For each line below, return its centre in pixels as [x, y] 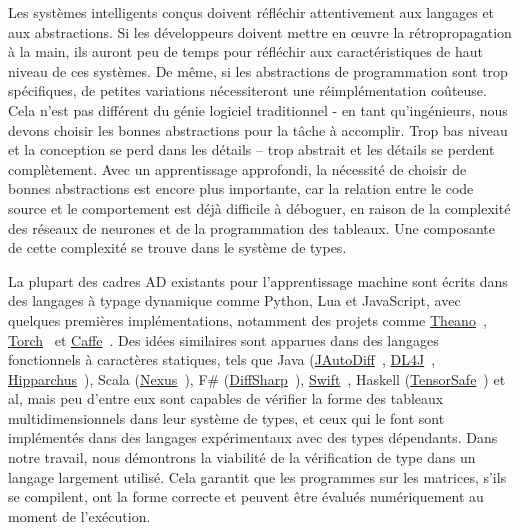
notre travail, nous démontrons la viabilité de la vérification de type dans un [242, 457]
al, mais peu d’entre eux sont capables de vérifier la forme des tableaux [226, 398]
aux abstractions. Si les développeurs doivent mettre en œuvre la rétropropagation [260, 31]
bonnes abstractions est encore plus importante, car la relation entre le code [241, 188]
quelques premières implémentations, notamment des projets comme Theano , [247, 319]
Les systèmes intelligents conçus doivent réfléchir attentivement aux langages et [251, 12]
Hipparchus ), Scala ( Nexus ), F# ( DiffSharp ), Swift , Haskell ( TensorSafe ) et [257, 378]
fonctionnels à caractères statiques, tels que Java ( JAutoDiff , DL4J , [222, 359]
